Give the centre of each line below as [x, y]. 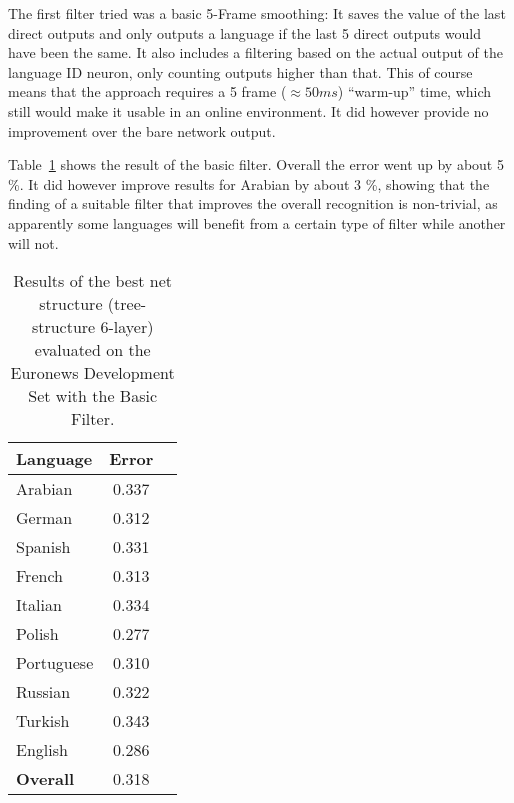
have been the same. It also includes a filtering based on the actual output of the [255, 52]
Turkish [43, 721]
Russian [43, 692]
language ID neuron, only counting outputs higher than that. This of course [240, 71]
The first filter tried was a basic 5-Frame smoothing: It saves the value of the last [257, 13]
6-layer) [127, 327]
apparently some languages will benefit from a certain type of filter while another [257, 222]
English [42, 750]
